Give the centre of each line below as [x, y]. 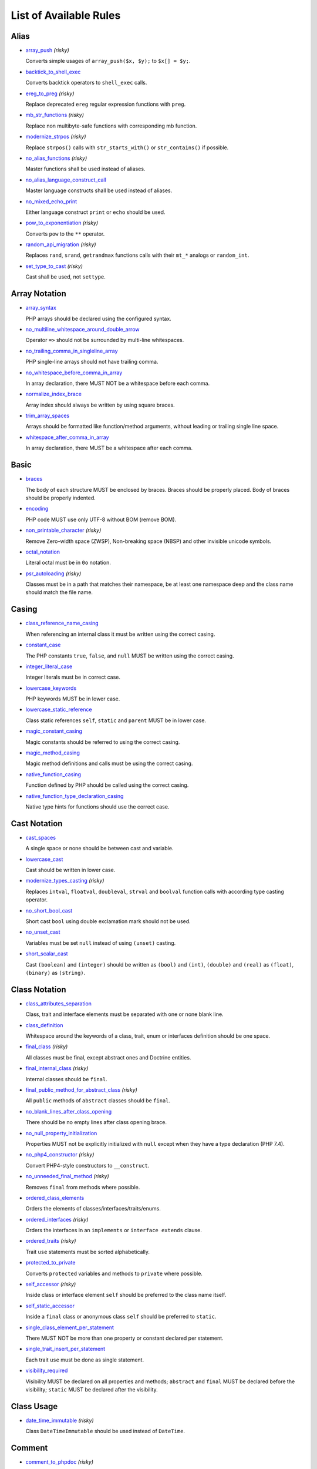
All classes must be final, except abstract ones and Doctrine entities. [108, 1057]
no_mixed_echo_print [51, 201]
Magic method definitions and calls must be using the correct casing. [109, 763]
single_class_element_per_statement [70, 1327]
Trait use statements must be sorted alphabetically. [87, 1252]
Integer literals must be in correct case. [73, 677]
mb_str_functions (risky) [55, 115]
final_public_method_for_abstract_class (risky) [81, 1090]
